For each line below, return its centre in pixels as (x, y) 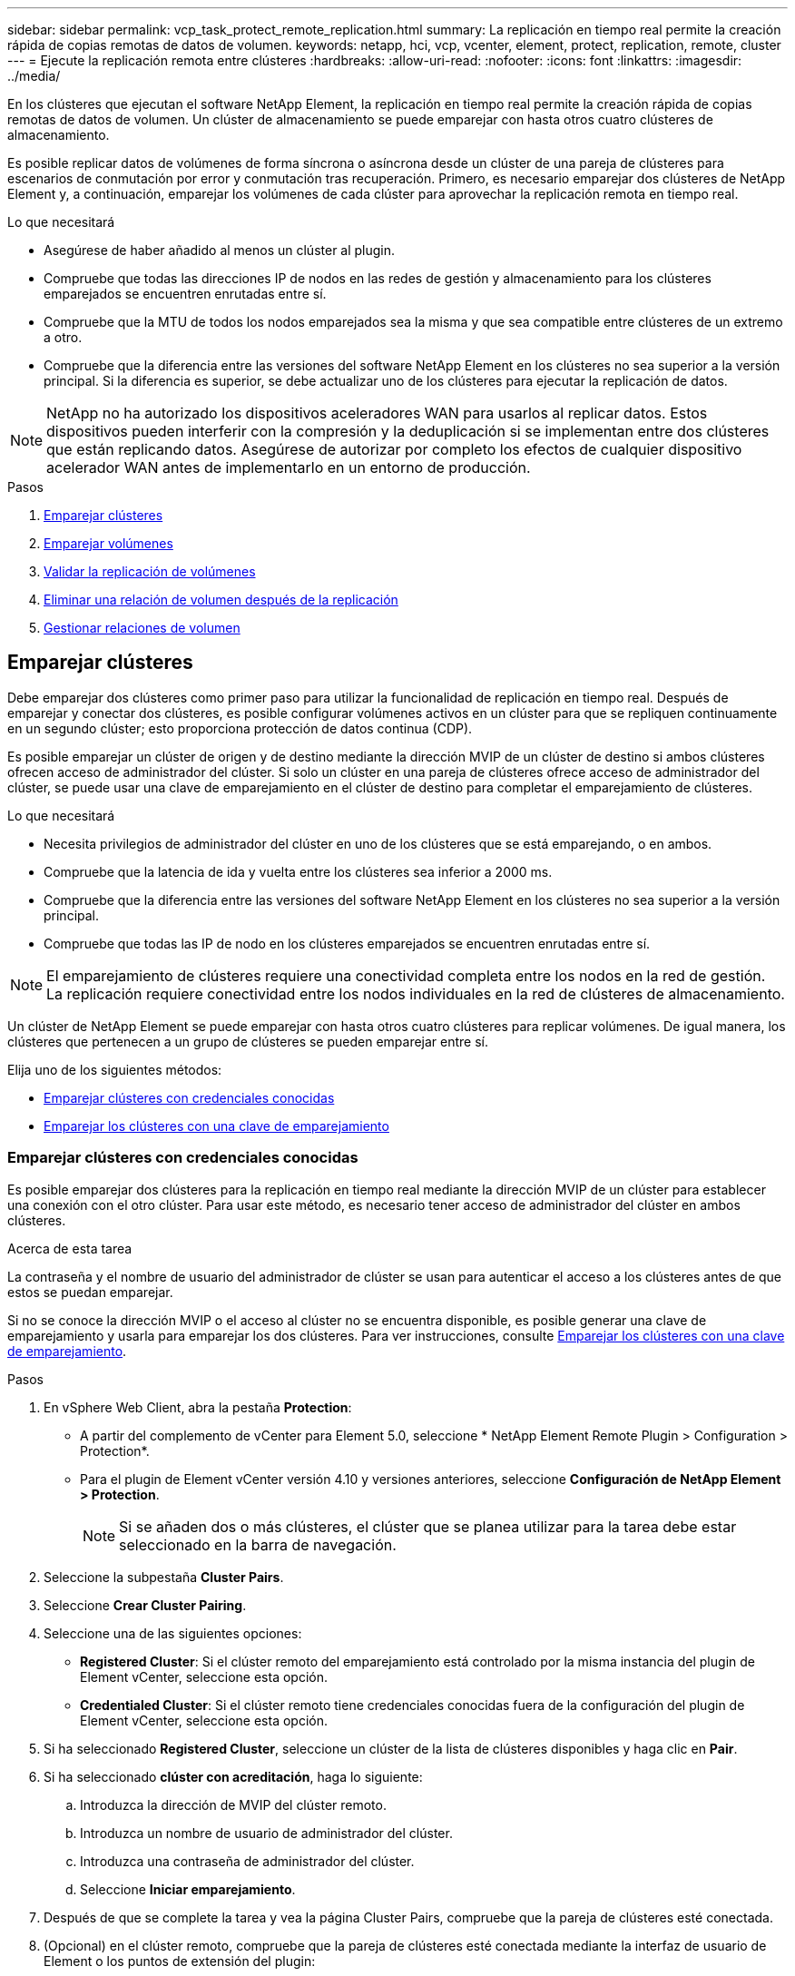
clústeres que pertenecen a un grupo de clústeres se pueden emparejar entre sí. (248, 1041)
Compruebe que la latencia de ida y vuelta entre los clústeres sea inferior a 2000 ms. (298, 871)
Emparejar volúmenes (108, 543)
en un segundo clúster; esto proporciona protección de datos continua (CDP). (240, 728)
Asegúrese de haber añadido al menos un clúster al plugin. (220, 250)
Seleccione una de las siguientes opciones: (173, 1633)
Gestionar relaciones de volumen (142, 628)
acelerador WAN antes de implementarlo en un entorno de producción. (289, 467)
